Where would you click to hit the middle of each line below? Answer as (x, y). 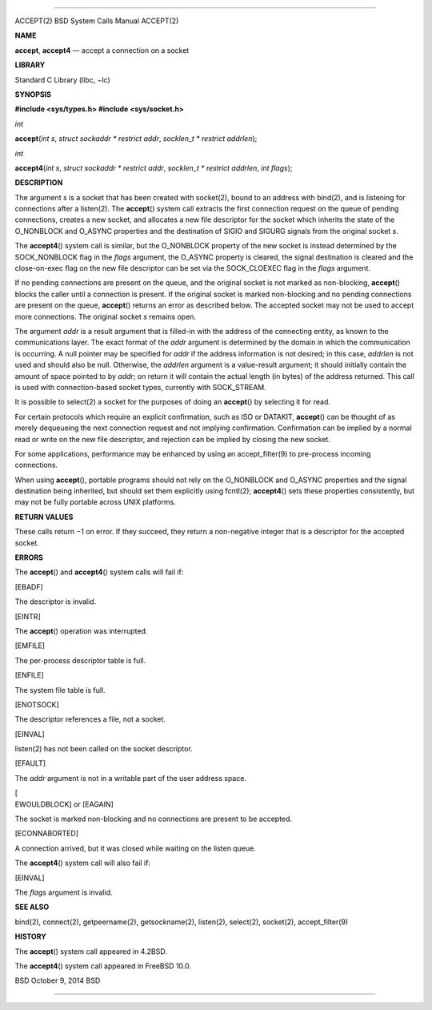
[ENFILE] (29, 675)
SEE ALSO (32, 907)
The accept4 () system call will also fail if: (83, 863)
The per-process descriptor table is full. (80, 660)
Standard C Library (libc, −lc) (63, 79)
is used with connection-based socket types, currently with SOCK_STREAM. (141, 387)
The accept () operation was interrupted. (81, 631)
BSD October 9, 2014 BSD (58, 980)
